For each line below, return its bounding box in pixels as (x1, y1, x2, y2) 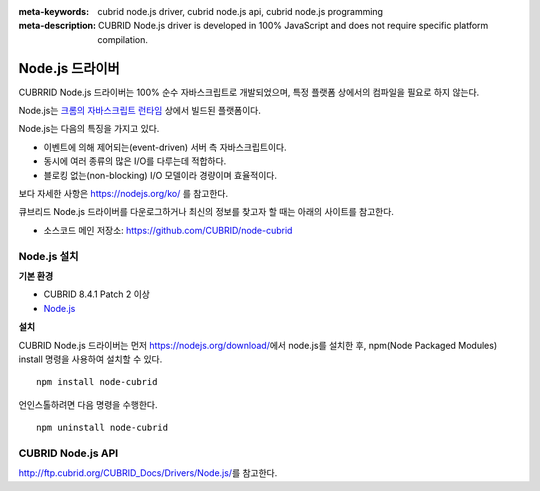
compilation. (97, 33, 149, 45)
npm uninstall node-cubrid (36, 422, 169, 434)
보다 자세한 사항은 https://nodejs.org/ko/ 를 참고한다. (18, 188, 229, 200)
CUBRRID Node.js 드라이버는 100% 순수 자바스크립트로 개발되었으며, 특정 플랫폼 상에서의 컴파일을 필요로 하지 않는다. (18, 86, 480, 98)
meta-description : (18, 20, 97, 32)
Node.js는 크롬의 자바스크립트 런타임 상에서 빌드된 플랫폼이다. (18, 105, 262, 117)
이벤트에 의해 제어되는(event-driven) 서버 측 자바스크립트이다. (43, 141, 287, 153)
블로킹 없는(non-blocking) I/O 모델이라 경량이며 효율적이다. (43, 169, 277, 181)
